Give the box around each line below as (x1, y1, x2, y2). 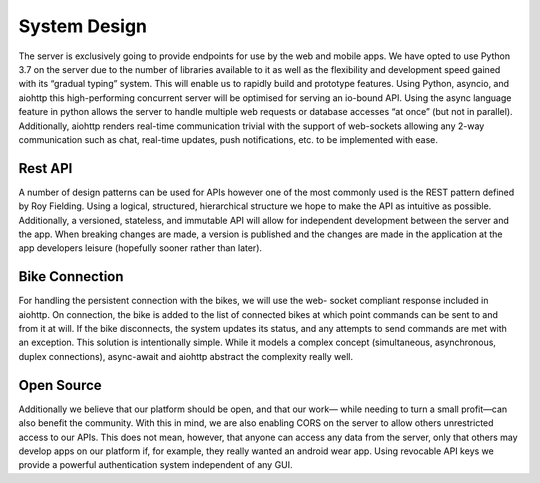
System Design (18, 15, 148, 37)
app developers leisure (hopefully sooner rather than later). (18, 242, 263, 254)
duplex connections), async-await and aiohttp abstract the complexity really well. (18, 350, 354, 362)
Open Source (18, 376, 102, 394)
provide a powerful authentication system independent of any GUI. (18, 459, 294, 471)
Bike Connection (18, 268, 124, 285)
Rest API (18, 160, 73, 177)
